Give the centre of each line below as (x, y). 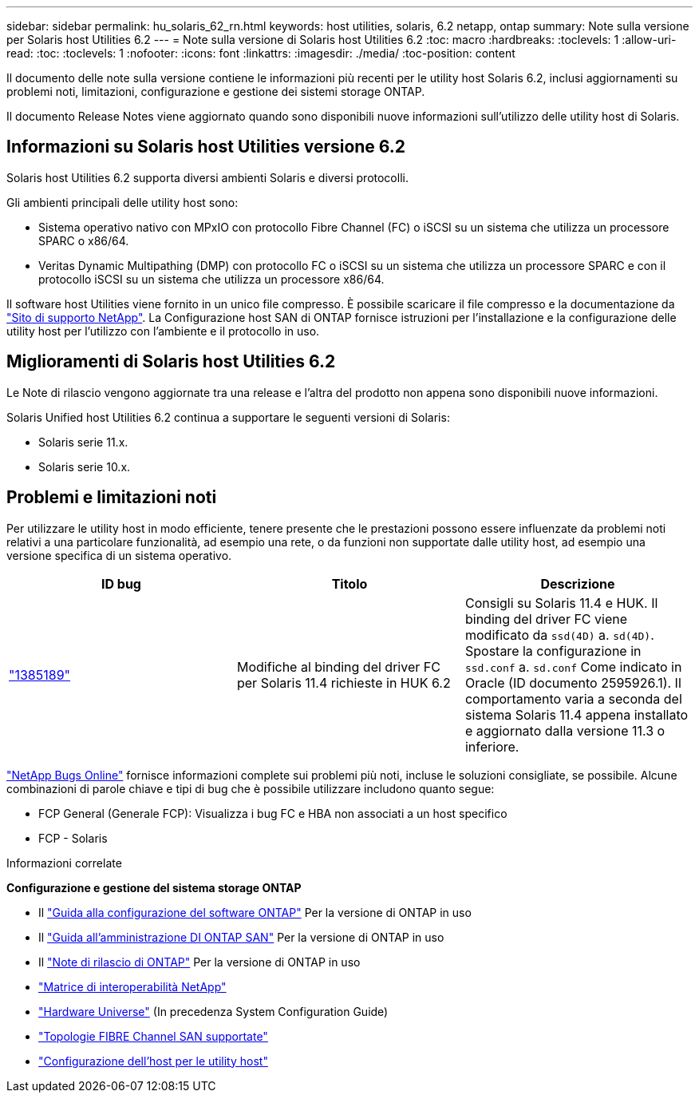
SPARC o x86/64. (84, 240)
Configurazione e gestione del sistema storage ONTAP (154, 887)
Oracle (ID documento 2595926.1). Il (573, 682)
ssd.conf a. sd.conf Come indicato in (573, 667)
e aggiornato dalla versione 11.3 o (565, 730)
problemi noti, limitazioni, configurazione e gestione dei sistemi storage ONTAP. (216, 91)
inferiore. (492, 746)
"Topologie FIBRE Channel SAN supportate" (153, 1036)
